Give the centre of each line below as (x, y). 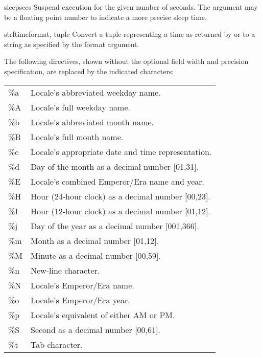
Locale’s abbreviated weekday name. (96, 92)
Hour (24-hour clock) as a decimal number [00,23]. (121, 196)
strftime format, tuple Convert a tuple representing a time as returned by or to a (130, 34)
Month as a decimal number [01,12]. (95, 240)
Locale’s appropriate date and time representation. (121, 151)
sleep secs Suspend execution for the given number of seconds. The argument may (131, 7)
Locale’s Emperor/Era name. (82, 285)
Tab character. (57, 344)
